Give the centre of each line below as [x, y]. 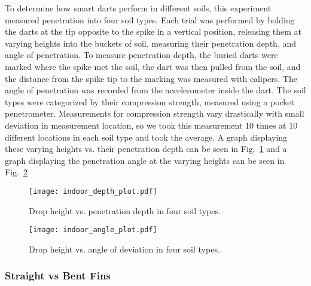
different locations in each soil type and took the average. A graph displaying [146, 137]
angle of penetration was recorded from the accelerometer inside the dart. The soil [155, 90]
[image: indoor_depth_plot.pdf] [93, 191]
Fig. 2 [16, 172]
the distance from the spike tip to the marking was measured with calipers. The [151, 78]
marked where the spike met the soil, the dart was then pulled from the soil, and [153, 66]
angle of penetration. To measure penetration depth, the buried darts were [141, 55]
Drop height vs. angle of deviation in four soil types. [124, 249]
